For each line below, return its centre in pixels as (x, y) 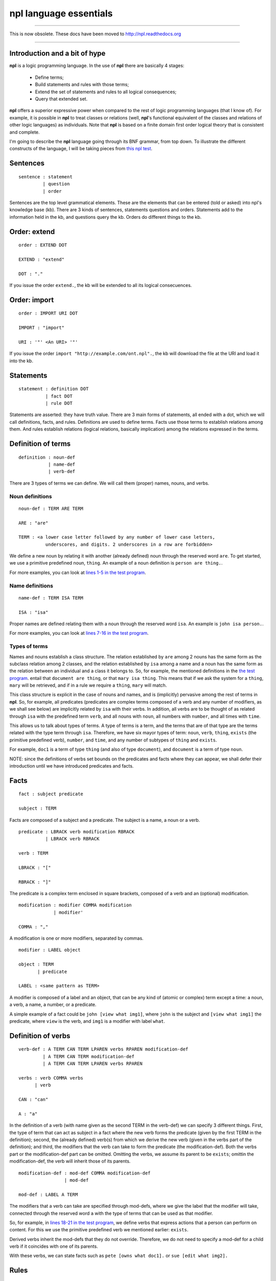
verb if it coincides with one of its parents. (54, 1246)
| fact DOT (59, 396)
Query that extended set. (61, 99)
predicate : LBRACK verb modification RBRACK (77, 832)
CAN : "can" (33, 1100)
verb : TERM (33, 853)
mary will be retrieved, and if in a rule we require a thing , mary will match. (88, 685)
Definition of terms (40, 444)
